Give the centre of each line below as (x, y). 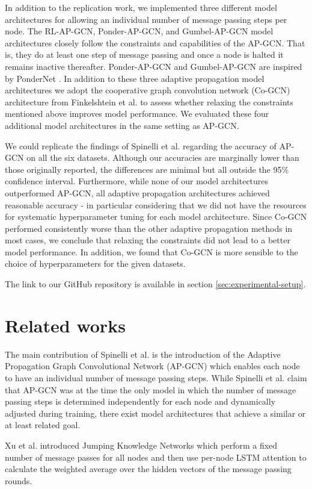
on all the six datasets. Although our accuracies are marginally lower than (163, 157)
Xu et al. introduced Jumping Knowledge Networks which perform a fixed (141, 445)
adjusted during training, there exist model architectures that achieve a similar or (155, 413)
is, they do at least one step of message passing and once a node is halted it (144, 55)
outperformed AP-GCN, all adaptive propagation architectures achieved (137, 192)
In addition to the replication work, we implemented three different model (141, 7)
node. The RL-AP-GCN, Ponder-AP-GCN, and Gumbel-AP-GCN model (139, 31)
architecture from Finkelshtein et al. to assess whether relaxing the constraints (149, 101)
